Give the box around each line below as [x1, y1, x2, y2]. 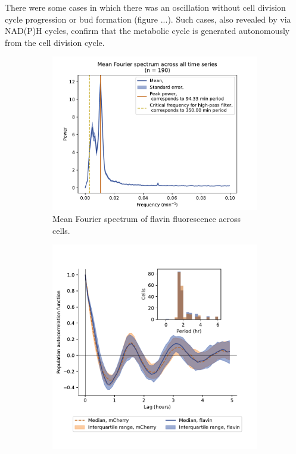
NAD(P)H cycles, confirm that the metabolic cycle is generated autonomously [5, 24, 290, 37]
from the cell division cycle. [5, 36, 105, 48]
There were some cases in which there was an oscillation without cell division [5, 1, 286, 13]
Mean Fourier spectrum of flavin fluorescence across [52, 212, 241, 224]
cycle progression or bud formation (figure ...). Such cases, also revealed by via [5, 12, 291, 25]
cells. [52, 224, 70, 236]
